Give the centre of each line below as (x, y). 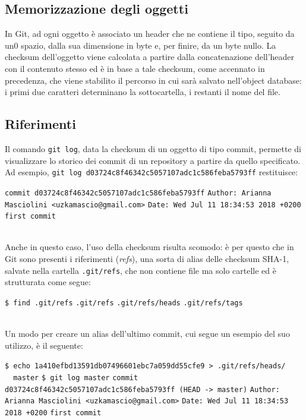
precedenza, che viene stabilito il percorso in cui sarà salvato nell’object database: (153, 80)
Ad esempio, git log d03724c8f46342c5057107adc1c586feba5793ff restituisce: (152, 172)
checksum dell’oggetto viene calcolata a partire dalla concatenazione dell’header (150, 57)
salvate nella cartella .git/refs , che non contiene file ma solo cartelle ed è (141, 270)
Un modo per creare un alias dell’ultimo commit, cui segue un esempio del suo (147, 334)
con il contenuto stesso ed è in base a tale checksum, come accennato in (135, 68)
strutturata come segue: (48, 282)
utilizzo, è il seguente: (44, 345)
